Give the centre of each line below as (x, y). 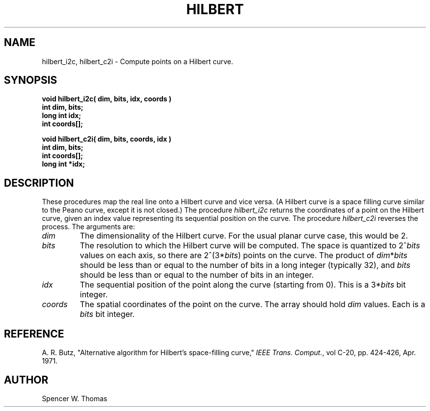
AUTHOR (26, 380)
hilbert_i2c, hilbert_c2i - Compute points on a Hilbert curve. (138, 61)
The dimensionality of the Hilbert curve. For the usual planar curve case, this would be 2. (244, 236)
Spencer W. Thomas (75, 398)
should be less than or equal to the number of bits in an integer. (197, 275)
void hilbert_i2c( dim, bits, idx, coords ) (107, 99)
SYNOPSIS (31, 80)
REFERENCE (34, 334)
